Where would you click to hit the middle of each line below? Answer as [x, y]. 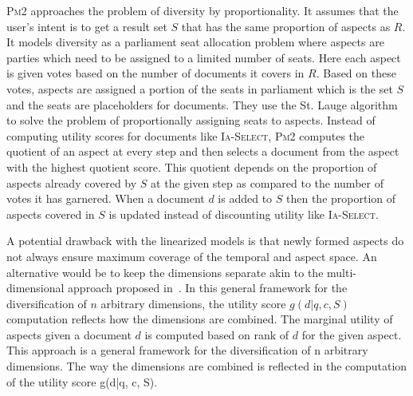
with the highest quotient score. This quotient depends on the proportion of [192, 166]
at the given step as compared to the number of [267, 182]
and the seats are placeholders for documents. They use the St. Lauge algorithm [202, 104]
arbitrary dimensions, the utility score [193, 303]
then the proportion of [341, 198]
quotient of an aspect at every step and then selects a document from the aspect [203, 151]
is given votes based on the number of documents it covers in [155, 73]
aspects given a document [69, 334]
